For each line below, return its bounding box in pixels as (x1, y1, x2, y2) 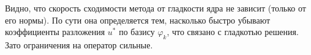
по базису (119, 25, 155, 38)
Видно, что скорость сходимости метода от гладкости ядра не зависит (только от (5, 2, 306, 14)
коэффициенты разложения (5, 25, 105, 38)
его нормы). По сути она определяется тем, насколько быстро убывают (5, 13, 271, 26)
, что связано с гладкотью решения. (167, 25, 299, 38)
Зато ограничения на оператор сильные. (5, 38, 153, 51)
